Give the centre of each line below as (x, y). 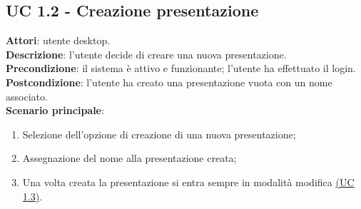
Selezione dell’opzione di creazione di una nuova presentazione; (159, 134)
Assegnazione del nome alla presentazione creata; (129, 158)
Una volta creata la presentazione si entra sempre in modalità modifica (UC (188, 182)
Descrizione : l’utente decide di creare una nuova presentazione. (146, 54)
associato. (27, 96)
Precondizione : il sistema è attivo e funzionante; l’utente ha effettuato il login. (181, 68)
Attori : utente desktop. (58, 40)
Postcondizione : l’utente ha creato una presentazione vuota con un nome (169, 82)
